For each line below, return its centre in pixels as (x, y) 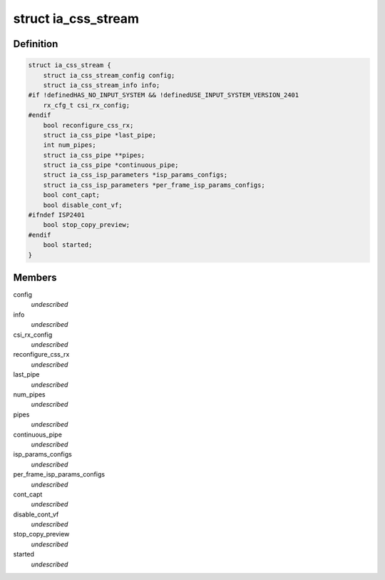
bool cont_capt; (71, 195)
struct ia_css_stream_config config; (109, 75)
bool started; (68, 245)
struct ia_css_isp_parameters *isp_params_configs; (135, 175)
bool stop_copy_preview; (87, 225)
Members (35, 277)
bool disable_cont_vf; (83, 205)
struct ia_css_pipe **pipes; (94, 155)
